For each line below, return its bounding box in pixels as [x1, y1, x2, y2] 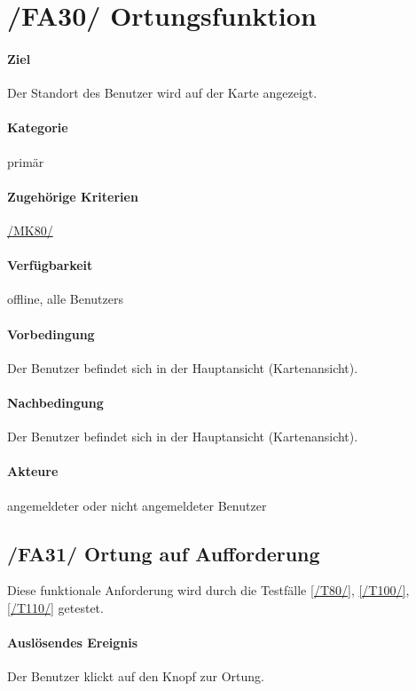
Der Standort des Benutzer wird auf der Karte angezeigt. [7, 83, 318, 102]
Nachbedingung [7, 393, 104, 411]
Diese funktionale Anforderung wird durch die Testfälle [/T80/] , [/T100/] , [7, 581, 410, 600]
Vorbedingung [7, 324, 95, 343]
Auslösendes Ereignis [7, 633, 138, 652]
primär [7, 152, 44, 171]
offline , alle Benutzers [7, 290, 123, 308]
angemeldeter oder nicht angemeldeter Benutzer [7, 496, 267, 514]
